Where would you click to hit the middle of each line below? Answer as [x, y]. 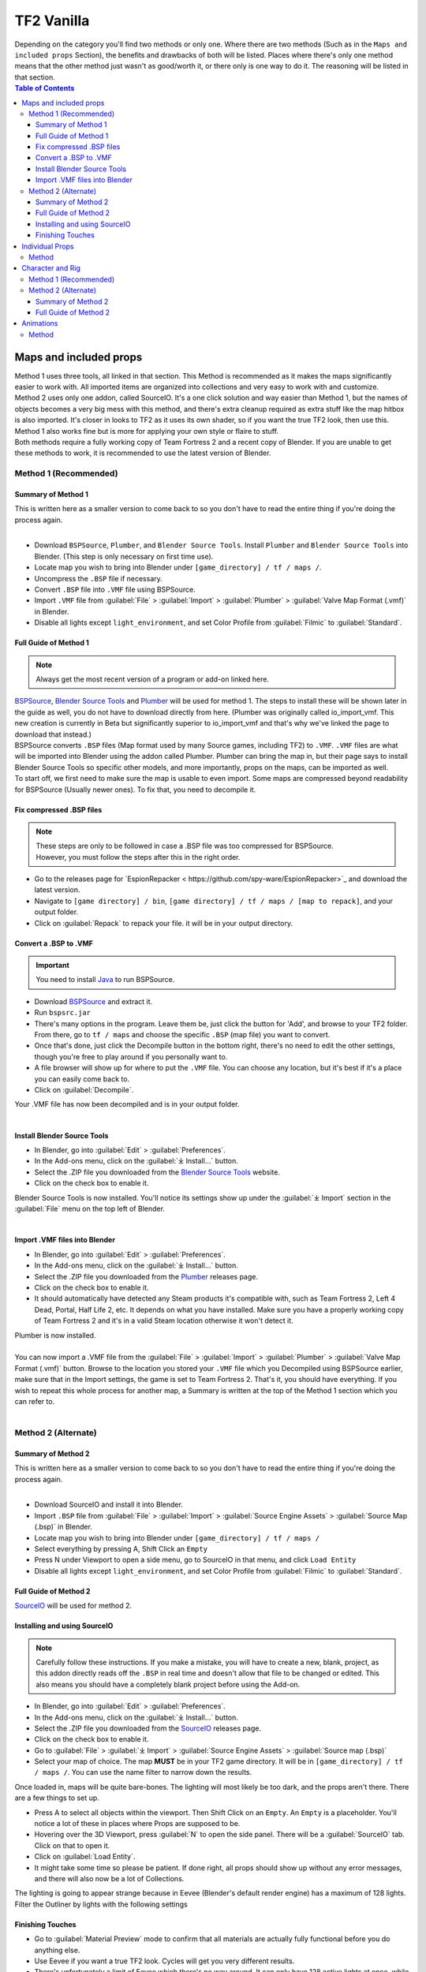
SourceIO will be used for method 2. [73, 1606]
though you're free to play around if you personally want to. [131, 1056]
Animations [40, 323]
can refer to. [35, 1401]
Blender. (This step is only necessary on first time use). [124, 556]
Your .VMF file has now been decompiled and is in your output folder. [127, 1104]
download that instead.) [53, 734]
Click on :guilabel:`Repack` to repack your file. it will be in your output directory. [164, 923]
